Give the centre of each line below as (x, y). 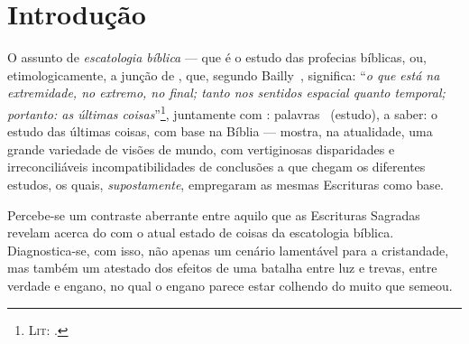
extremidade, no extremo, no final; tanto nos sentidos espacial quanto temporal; (226, 93)
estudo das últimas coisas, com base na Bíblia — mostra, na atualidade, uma (220, 131)
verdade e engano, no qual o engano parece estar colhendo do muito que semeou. (230, 285)
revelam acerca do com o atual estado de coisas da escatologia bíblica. (201, 232)
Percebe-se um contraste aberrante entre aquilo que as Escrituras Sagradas (214, 214)
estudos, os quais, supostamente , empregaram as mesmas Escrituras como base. (225, 184)
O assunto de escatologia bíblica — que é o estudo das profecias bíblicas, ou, (217, 57)
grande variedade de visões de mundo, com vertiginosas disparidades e (201, 149)
